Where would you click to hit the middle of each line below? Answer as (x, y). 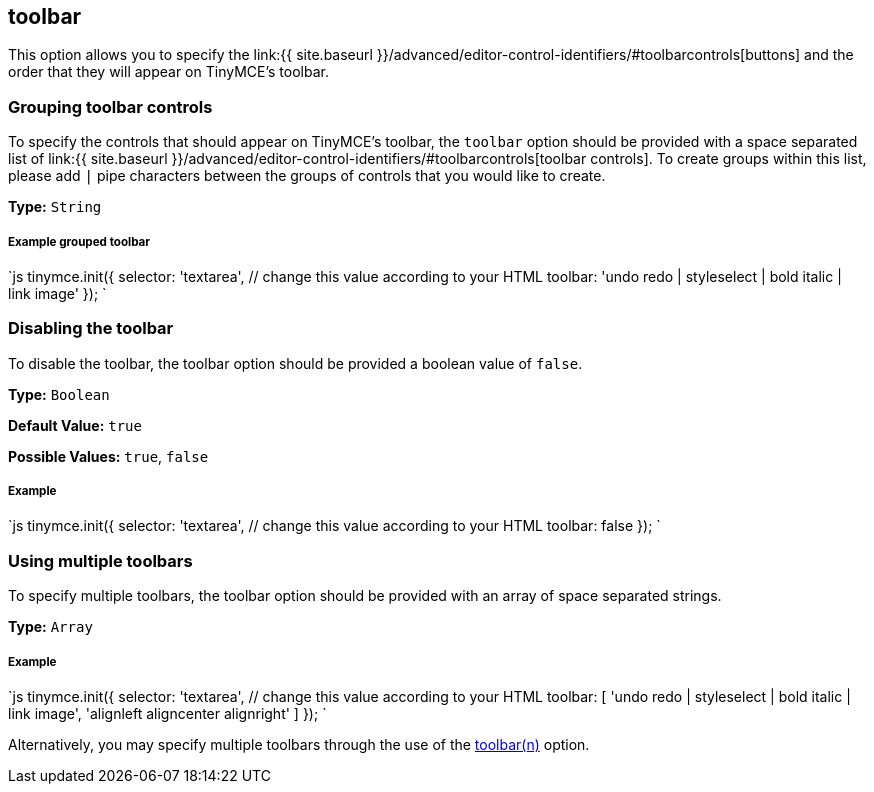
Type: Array (50, 627)
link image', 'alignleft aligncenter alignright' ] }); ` (167, 714)
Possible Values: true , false (108, 456)
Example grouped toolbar (79, 241)
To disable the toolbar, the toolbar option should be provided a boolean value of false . (295, 363)
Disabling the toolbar (91, 328)
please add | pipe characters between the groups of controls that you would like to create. (307, 176)
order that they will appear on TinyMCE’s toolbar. (168, 72)
